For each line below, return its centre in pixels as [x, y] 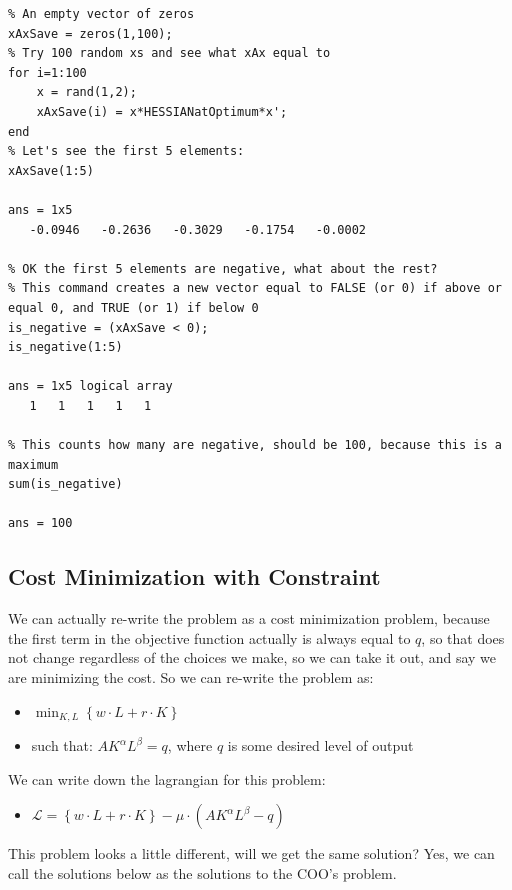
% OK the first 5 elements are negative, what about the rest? [223, 268]
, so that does [463, 637]
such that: [62, 745]
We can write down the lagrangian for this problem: [167, 778]
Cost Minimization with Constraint [194, 576]
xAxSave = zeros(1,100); [90, 33]
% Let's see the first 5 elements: [126, 151]
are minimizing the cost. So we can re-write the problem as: [191, 677]
